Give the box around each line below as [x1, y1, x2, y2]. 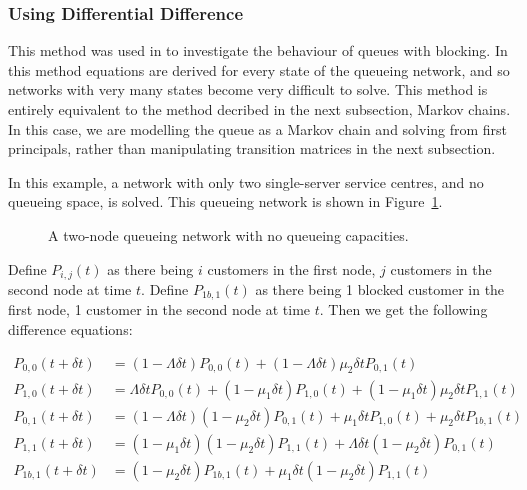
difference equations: [8, 319, 133, 340]
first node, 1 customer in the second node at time [8, 299, 311, 320]
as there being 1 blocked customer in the [255, 279, 505, 300]
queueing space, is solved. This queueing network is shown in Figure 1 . [8, 191, 443, 212]
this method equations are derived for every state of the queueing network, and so [8, 59, 510, 80]
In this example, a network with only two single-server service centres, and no [8, 171, 484, 192]
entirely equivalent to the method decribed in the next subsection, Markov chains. [8, 99, 511, 119]
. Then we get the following [319, 299, 488, 320]
